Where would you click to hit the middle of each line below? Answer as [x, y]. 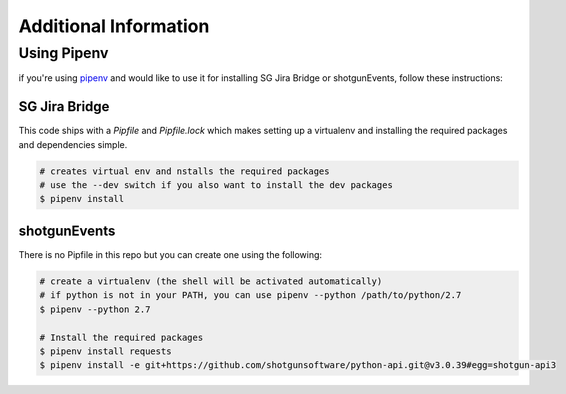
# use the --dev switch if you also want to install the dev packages [216, 185]
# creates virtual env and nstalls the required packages [184, 171]
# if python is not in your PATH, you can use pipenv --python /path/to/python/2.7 [250, 295]
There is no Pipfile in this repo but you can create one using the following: [170, 254]
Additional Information [114, 26]
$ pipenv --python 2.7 [95, 309]
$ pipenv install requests [105, 351]
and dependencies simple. [73, 144]
